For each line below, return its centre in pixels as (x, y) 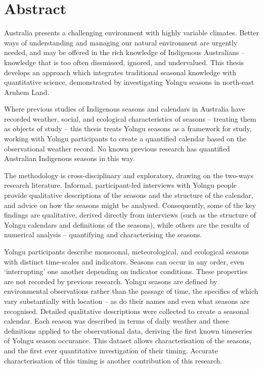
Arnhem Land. (27, 92)
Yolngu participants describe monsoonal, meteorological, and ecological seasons (126, 251)
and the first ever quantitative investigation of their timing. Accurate (111, 350)
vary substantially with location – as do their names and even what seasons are (127, 301)
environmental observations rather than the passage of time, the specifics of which (131, 291)
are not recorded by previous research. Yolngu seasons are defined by (111, 281)
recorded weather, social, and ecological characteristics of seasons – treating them (130, 118)
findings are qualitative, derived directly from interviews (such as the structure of (130, 215)
